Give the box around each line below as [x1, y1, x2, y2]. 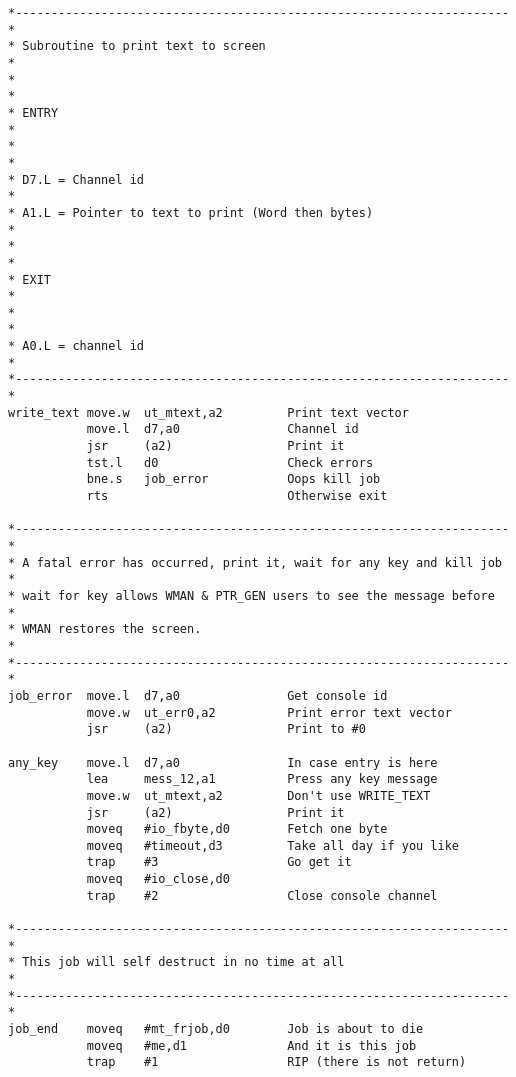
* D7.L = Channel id [8, 172, 145, 187]
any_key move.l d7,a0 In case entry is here [8, 755, 438, 770]
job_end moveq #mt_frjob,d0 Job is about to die [8, 1022, 424, 1037]
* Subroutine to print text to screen [8, 39, 266, 54]
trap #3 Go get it [86, 855, 352, 870]
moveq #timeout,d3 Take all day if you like [86, 838, 460, 853]
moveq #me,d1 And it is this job [86, 1038, 417, 1053]
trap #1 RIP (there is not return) [86, 1055, 467, 1070]
